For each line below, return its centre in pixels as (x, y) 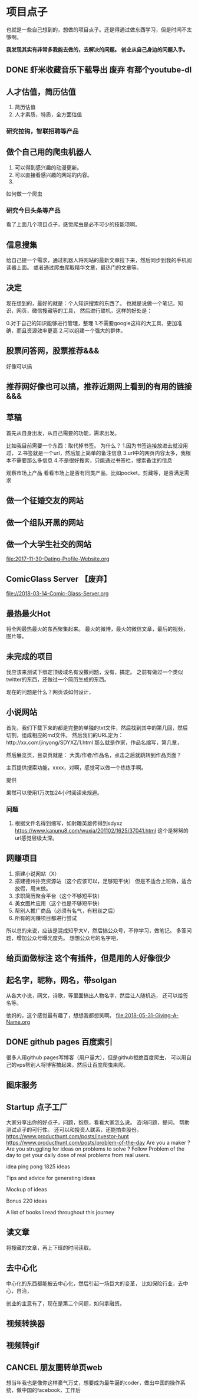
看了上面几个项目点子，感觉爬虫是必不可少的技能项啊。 (73, 224)
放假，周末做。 (33, 888)
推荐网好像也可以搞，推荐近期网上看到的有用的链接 (99, 386)
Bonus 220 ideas (27, 1201)
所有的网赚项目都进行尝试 (46, 918)
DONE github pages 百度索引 (60, 1042)
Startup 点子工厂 (37, 1107)
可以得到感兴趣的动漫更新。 (48, 167)
